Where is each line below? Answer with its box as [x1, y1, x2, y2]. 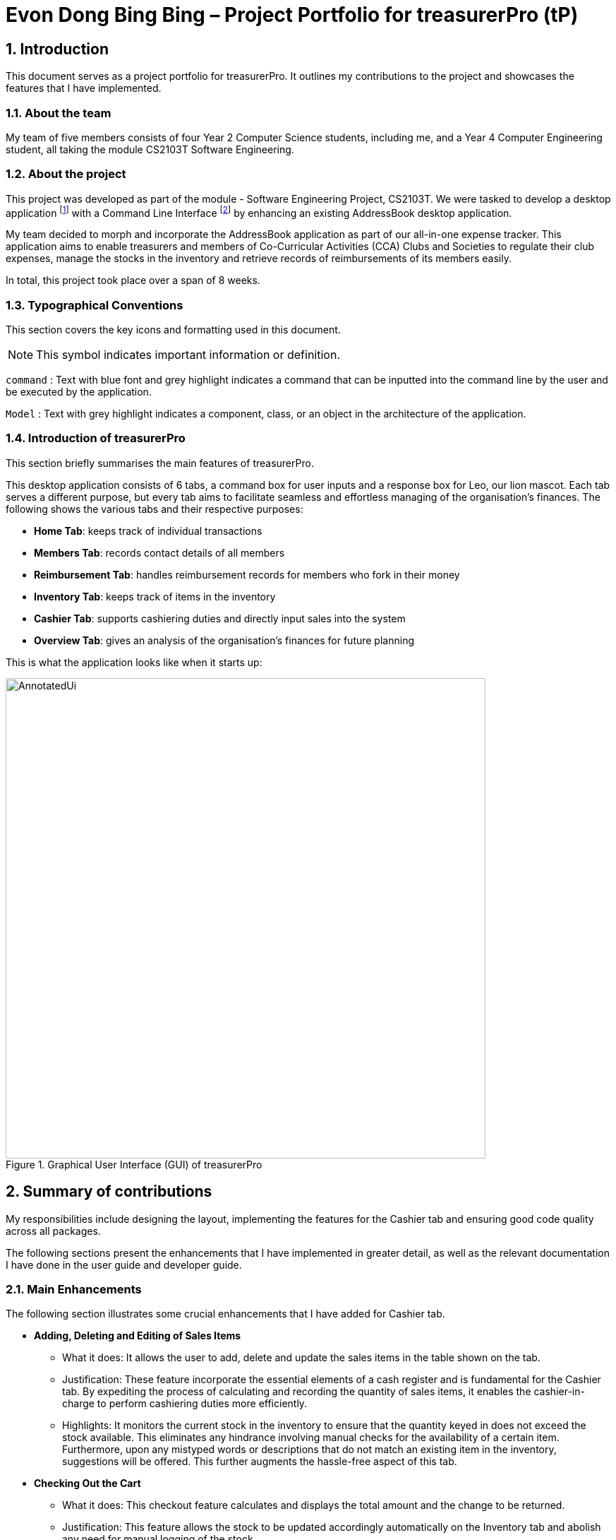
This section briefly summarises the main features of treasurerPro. [6, 456, 314, 469]
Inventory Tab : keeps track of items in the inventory [34, 590, 276, 603]
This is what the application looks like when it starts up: [6, 656, 262, 668]
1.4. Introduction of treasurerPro [6, 431, 186, 446]
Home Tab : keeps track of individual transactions [34, 524, 262, 537]
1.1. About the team [6, 105, 111, 120]
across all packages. [6, 1224, 101, 1237]
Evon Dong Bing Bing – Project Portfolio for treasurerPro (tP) [6, 3, 579, 27]
